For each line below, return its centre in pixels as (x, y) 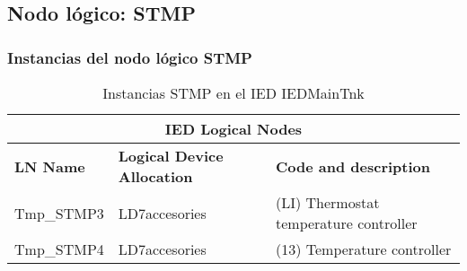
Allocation (155, 176)
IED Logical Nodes (233, 129)
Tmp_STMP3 (59, 213)
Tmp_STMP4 (59, 249)
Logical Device (171, 156)
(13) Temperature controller (363, 249)
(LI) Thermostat (327, 202)
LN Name (50, 166)
